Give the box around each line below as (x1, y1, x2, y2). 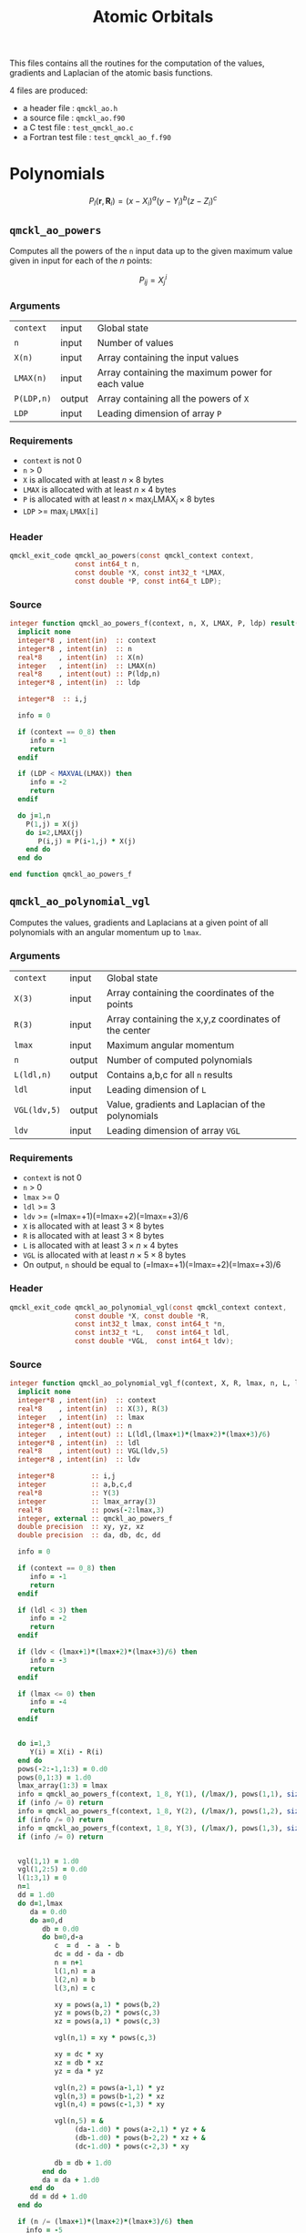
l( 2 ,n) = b (54, 1974, 96, 1984)
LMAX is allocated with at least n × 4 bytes (22, 484, 177, 495)
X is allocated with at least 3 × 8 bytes (22, 1220, 165, 1231)
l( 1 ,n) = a (54, 1966, 96, 1975)
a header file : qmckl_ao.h (22, 103, 118, 114)
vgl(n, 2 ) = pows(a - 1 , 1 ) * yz (54, 2083, 166, 2092)
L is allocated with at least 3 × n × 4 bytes (22, 1240, 179, 1251)
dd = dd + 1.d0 (29, 2192, 88, 2201)
